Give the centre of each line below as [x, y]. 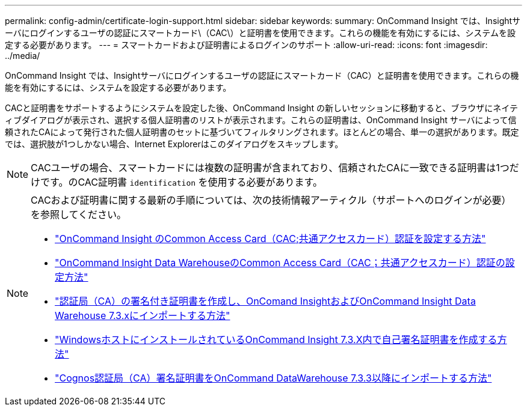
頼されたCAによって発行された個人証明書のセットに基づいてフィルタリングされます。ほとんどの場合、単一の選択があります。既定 [262, 132]
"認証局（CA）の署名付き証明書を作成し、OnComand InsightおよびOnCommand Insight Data [265, 301]
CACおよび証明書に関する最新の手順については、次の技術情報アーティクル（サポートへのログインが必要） [271, 200]
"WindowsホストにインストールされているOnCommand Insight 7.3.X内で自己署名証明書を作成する [276, 339]
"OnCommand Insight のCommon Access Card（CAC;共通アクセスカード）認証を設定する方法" [270, 239]
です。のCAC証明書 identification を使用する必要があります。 [182, 182]
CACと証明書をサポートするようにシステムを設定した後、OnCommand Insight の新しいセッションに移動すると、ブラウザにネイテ [262, 108]
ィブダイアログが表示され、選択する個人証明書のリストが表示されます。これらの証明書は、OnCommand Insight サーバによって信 [261, 120]
